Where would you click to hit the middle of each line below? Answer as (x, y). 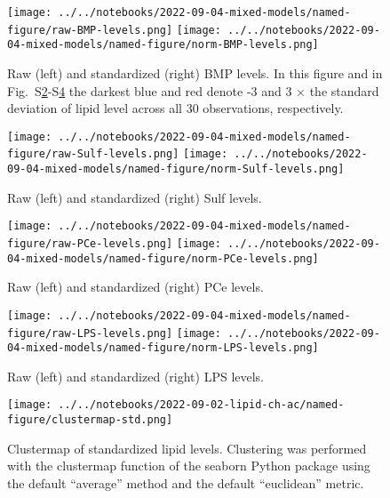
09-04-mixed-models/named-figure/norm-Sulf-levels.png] (176, 169)
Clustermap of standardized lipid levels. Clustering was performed (187, 448)
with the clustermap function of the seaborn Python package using (189, 466)
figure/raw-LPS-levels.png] (90, 333)
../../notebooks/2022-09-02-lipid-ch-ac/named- (201, 405)
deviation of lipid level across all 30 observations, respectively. (175, 108)
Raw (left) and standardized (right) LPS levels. (136, 376)
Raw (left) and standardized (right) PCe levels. (135, 287)
